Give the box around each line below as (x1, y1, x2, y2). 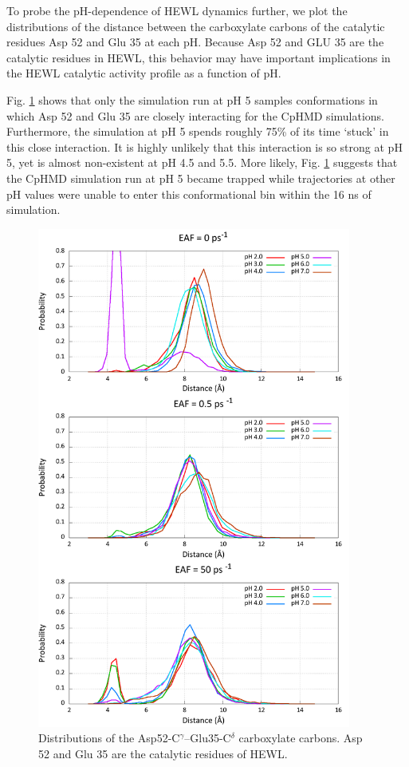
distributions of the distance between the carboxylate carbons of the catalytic (6, 18, 385, 34)
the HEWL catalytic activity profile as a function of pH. (6, 65, 281, 81)
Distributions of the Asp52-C (38, 729, 180, 746)
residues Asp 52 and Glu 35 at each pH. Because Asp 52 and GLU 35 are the (6, 34, 384, 50)
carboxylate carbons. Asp (238, 729, 363, 746)
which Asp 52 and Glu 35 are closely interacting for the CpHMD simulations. (6, 107, 384, 124)
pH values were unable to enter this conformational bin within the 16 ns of (6, 185, 372, 202)
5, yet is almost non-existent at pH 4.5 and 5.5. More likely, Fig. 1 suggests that (6, 154, 398, 171)
